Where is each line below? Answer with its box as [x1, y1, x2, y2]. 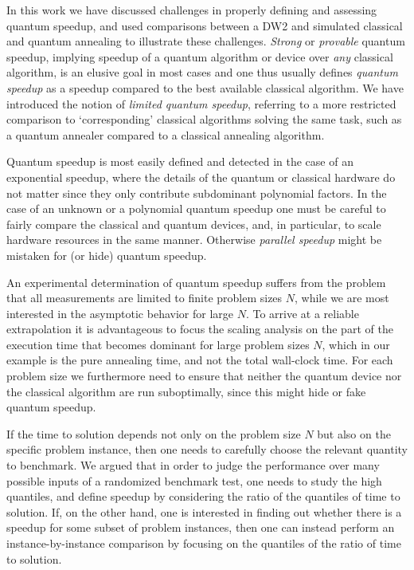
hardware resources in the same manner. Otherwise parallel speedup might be [6, 231, 382, 248]
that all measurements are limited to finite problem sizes [6, 289, 283, 306]
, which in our [322, 336, 390, 352]
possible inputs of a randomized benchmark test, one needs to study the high [6, 472, 382, 489]
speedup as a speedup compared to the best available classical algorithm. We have [6, 79, 404, 96]
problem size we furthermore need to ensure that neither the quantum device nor [6, 368, 402, 384]
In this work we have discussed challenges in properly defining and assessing [6, 2, 377, 18]
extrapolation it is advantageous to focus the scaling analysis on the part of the [6, 320, 393, 337]
